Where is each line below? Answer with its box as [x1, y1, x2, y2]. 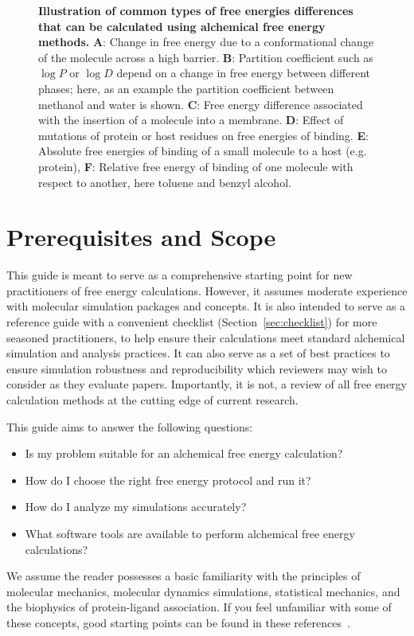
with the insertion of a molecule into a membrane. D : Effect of [38, 111, 344, 128]
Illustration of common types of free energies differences [38, 2, 353, 18]
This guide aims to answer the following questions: [6, 418, 253, 435]
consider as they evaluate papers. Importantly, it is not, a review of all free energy [6, 376, 407, 392]
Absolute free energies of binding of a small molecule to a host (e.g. [38, 142, 367, 159]
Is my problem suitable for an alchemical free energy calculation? [25, 445, 343, 462]
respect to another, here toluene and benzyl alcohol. [38, 174, 291, 190]
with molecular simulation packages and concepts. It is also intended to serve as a [6, 298, 406, 314]
